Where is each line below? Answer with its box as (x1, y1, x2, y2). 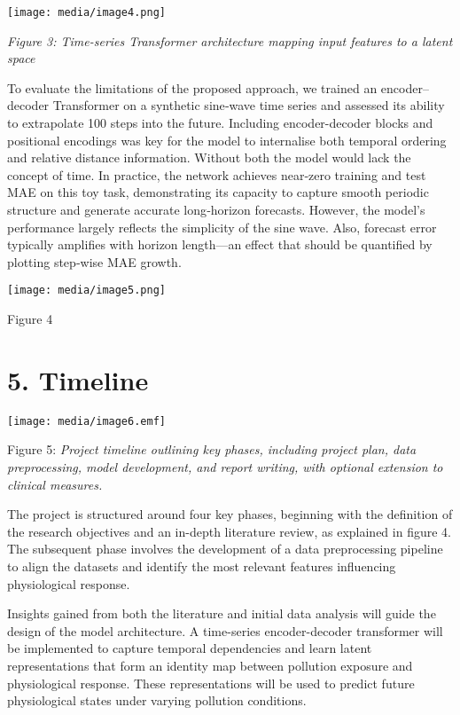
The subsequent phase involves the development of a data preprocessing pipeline (7, 539, 443, 558)
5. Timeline (7, 361, 149, 397)
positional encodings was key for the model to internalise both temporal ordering (7, 130, 447, 149)
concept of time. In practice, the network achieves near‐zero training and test (7, 165, 426, 184)
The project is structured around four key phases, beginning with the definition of (7, 505, 453, 523)
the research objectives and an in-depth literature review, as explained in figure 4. (7, 522, 451, 540)
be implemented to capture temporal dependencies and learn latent (7, 639, 372, 657)
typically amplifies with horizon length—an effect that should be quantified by (7, 235, 433, 254)
